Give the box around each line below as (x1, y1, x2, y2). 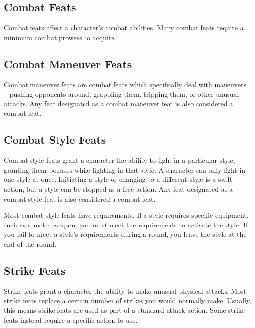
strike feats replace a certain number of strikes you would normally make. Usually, (4, 295, 252, 305)
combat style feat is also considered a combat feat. (4, 193, 156, 203)
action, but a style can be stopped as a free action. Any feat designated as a (4, 183, 233, 194)
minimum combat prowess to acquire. (4, 32, 116, 42)
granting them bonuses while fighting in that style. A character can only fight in (4, 164, 246, 175)
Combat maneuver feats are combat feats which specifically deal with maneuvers (4, 79, 247, 89)
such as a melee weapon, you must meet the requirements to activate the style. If (4, 219, 248, 229)
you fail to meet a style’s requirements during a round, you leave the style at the (4, 229, 247, 239)
